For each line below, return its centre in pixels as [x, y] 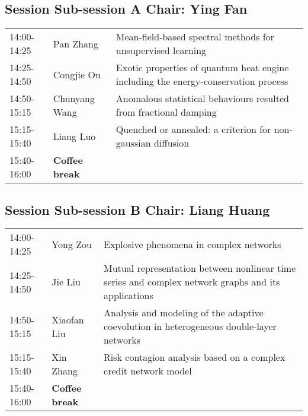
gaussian [133, 143]
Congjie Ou [77, 74]
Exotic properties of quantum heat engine [202, 68]
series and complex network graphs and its [192, 282]
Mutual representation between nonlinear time [200, 268]
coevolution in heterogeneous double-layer [190, 326]
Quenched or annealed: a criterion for [193, 129]
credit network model [148, 371]
